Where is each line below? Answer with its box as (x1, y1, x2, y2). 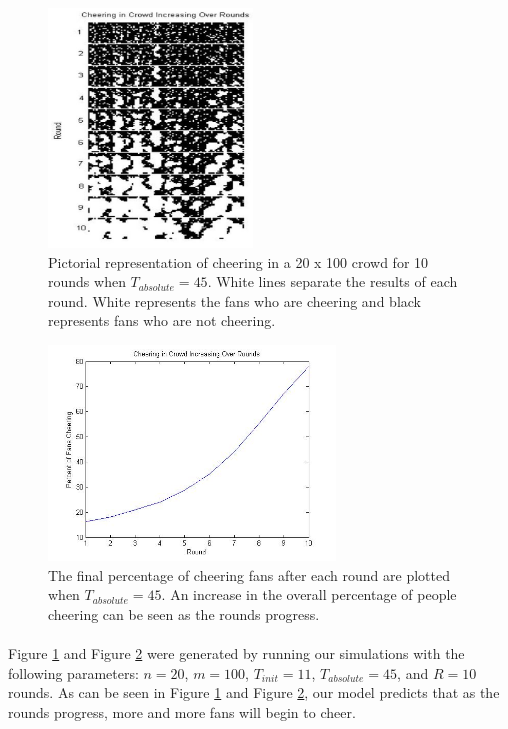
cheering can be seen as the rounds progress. (48, 603, 320, 624)
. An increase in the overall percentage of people (161, 584, 457, 605)
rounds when (48, 271, 126, 292)
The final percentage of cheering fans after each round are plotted (48, 564, 450, 585)
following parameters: (8, 662, 139, 683)
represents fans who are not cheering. (48, 310, 276, 331)
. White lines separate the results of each (207, 271, 458, 292)
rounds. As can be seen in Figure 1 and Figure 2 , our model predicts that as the (8, 682, 500, 703)
